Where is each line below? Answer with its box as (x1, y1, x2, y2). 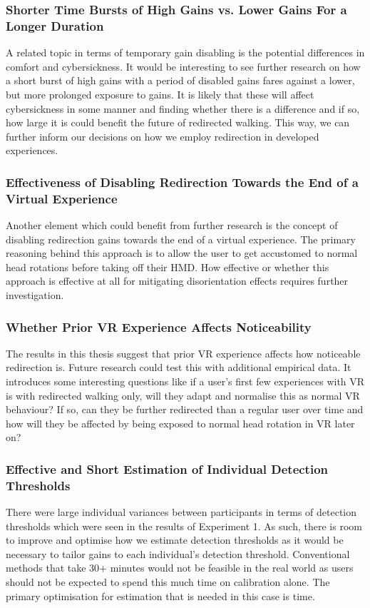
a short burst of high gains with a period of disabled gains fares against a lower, (6, 73, 355, 88)
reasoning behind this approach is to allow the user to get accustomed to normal (6, 245, 358, 260)
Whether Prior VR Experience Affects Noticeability (6, 318, 312, 335)
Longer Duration (6, 16, 104, 34)
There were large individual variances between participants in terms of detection (6, 505, 356, 520)
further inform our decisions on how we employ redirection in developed (6, 128, 319, 143)
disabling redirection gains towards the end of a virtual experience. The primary (6, 231, 356, 246)
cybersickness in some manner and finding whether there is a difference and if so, (6, 101, 360, 116)
